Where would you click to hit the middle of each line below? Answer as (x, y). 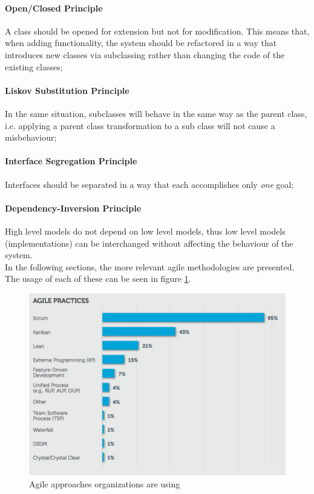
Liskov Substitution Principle (67, 90)
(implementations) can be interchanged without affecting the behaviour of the (149, 243)
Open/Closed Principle (54, 8)
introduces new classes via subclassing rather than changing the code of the (145, 54)
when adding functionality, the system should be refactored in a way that (141, 43)
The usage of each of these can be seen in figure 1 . (98, 279)
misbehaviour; (31, 137)
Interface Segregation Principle (71, 161)
